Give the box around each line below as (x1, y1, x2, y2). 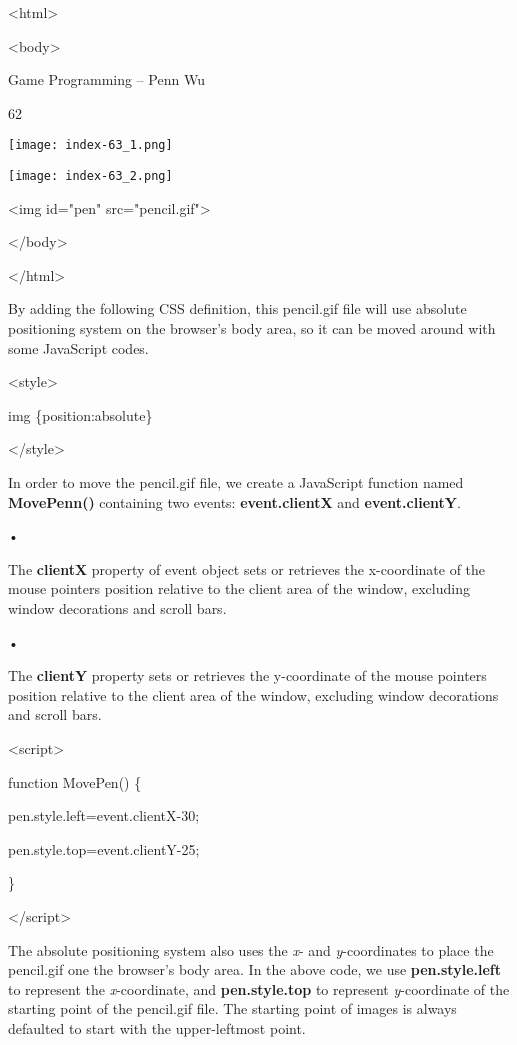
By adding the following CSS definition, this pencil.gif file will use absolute (8, 298, 467, 319)
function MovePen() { (8, 771, 142, 792)
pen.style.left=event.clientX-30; (8, 805, 200, 826)
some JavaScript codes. (8, 337, 149, 358)
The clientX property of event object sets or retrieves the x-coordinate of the (8, 558, 486, 579)
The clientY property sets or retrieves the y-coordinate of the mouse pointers (8, 665, 487, 686)
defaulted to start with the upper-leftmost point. (8, 1017, 306, 1038)
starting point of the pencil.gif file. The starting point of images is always (8, 998, 457, 1019)
